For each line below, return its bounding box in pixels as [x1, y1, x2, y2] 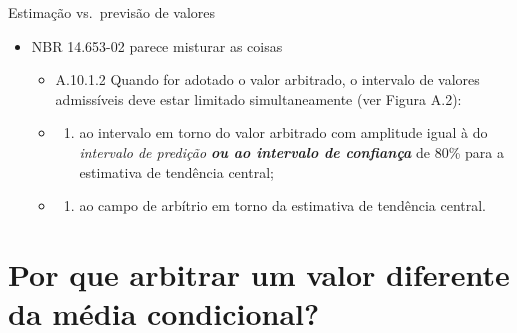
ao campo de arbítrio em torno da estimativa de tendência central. [79, 195, 486, 216]
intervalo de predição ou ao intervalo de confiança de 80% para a [79, 141, 504, 162]
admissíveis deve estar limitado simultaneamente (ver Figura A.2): [55, 88, 462, 109]
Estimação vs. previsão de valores [8, 2, 216, 22]
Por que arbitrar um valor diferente [8, 253, 510, 294]
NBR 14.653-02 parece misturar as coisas [31, 35, 283, 56]
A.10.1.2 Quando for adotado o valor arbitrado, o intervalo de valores [55, 69, 480, 90]
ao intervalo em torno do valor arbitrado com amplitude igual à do [79, 122, 488, 143]
